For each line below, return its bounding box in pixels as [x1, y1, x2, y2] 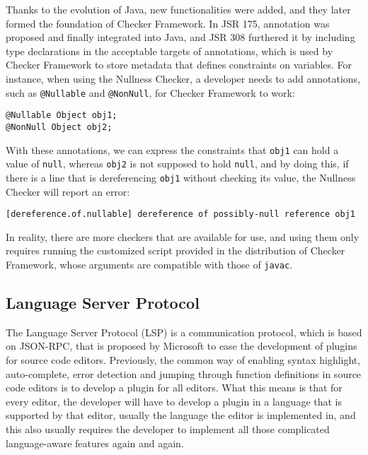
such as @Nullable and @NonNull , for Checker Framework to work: [6, 85, 295, 100]
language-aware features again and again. [6, 435, 184, 450]
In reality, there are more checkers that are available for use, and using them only [6, 229, 360, 244]
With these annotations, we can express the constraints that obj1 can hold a [6, 142, 339, 157]
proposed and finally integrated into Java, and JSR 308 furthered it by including [6, 30, 355, 45]
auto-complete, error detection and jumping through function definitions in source [6, 366, 362, 381]
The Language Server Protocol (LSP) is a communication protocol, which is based [6, 324, 362, 339]
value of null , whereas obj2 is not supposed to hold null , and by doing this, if [6, 156, 349, 171]
